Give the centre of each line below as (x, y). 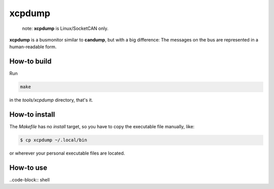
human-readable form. (33, 47)
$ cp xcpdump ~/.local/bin (54, 140)
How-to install (32, 115)
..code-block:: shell (30, 179)
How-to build (30, 62)
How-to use (28, 167)
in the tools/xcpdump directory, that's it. (51, 100)
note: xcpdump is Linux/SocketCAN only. (65, 28)
